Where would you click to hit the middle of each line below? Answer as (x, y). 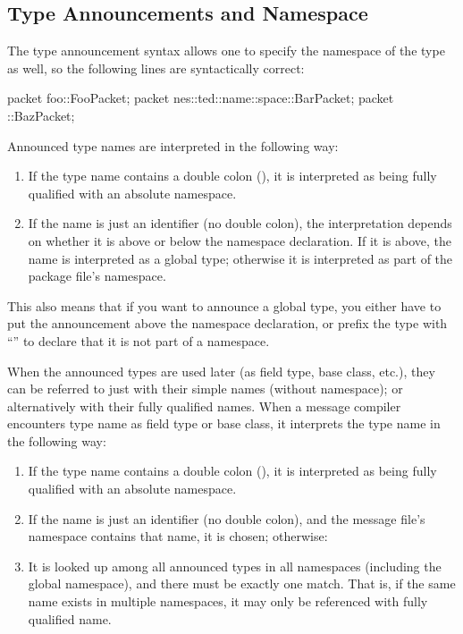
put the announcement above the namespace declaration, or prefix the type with (227, 323)
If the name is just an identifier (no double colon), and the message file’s (227, 518)
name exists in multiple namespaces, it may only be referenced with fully (228, 601)
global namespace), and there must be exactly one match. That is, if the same (242, 583)
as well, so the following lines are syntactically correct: (156, 68)
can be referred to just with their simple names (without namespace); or (205, 389)
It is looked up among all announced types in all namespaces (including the (235, 566)
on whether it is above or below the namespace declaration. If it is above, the (240, 240)
